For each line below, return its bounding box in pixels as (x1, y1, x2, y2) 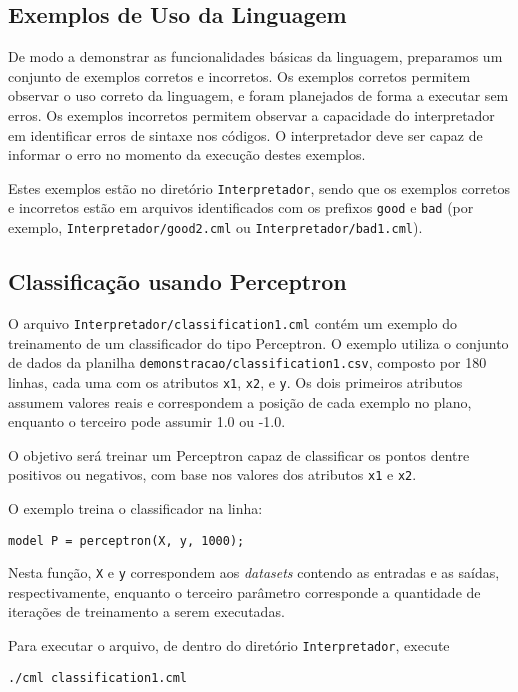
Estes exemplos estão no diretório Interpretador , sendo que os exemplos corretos (8, 177, 510, 198)
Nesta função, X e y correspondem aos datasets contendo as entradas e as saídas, (8, 562, 500, 583)
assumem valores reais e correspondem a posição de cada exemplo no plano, (8, 391, 472, 412)
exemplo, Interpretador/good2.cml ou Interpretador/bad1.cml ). (8, 217, 423, 238)
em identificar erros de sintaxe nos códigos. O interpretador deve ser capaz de (8, 124, 483, 145)
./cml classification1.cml (8, 670, 187, 685)
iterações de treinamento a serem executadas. (8, 601, 285, 622)
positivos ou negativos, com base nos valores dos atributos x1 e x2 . (8, 464, 417, 485)
